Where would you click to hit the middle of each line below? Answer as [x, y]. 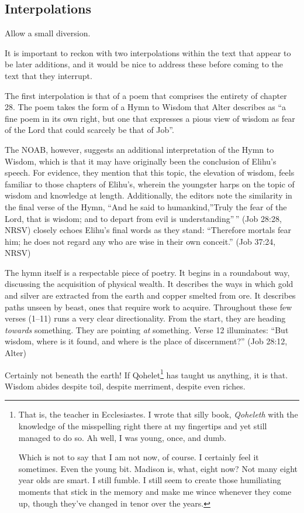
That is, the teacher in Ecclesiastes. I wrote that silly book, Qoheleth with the [158, 414]
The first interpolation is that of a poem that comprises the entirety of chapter [146, 95]
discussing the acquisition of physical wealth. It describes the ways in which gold [149, 284]
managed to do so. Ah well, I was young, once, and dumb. [122, 437]
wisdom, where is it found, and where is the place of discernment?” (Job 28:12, [146, 341]
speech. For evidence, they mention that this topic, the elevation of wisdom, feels [150, 172]
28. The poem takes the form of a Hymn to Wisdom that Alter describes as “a [146, 107]
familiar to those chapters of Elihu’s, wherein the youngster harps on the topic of [150, 184]
